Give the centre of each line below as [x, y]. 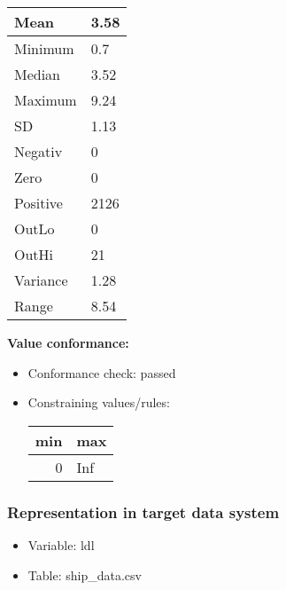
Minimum [44, 48]
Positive [39, 203]
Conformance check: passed [102, 372]
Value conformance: [68, 342]
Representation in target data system [143, 511]
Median [38, 74]
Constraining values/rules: [99, 402]
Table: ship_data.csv [85, 574]
